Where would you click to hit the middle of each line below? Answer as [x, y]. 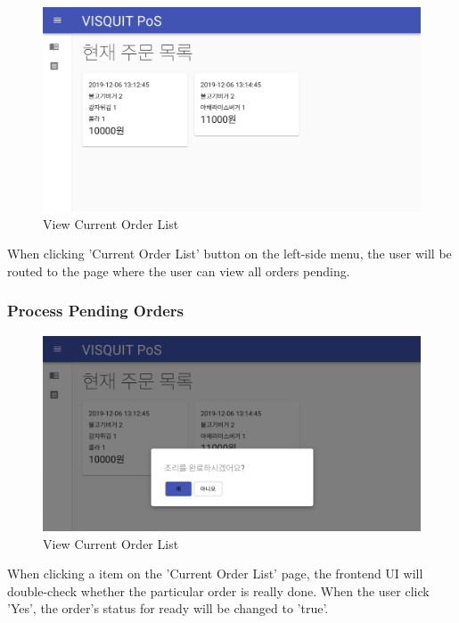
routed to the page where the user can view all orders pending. [179, 271]
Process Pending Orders [95, 311]
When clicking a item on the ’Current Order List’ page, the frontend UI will [215, 574]
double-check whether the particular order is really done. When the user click [218, 590]
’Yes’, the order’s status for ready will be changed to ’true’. [168, 608]
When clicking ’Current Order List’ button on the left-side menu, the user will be [229, 254]
